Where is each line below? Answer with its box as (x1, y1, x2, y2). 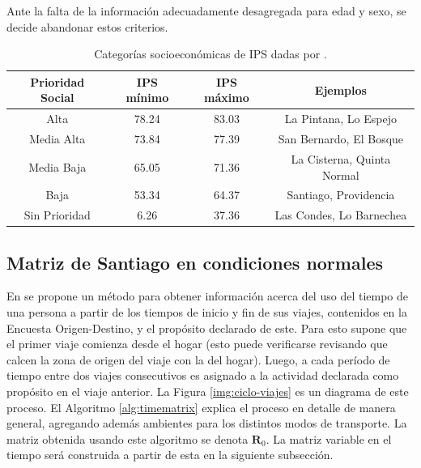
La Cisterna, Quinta (291, 150, 391, 167)
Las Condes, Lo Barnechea (274, 206, 407, 223)
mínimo (125, 89, 169, 106)
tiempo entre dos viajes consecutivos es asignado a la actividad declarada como (6, 367, 399, 384)
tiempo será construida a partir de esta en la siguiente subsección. (6, 446, 334, 463)
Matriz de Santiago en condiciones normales (6, 249, 383, 274)
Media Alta (29, 130, 86, 147)
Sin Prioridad (23, 206, 91, 223)
